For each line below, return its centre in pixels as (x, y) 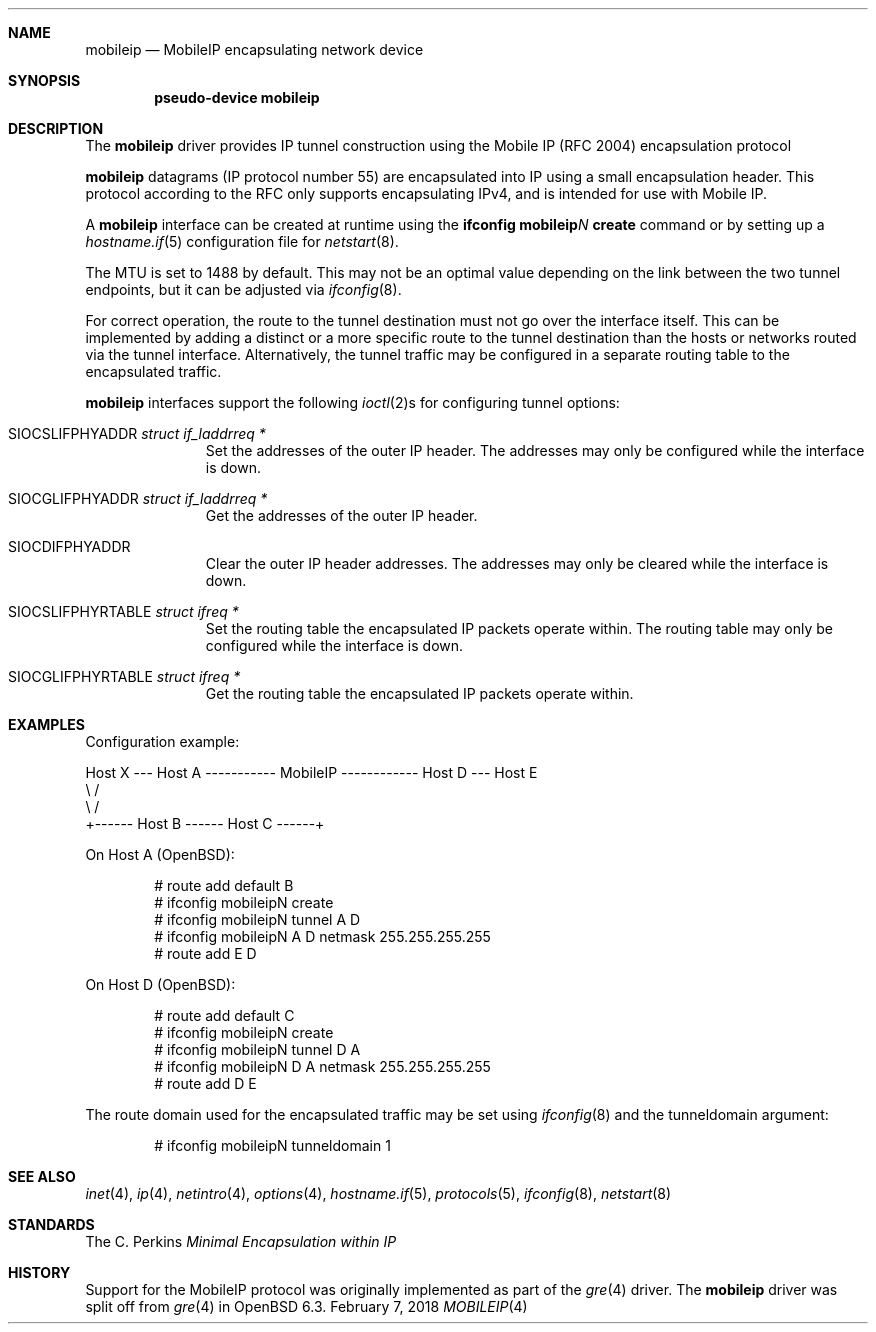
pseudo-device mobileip (237, 97)
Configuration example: (162, 741)
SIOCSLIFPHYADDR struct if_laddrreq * (137, 433)
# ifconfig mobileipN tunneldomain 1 (272, 1145)
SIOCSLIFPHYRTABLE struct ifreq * (123, 611)
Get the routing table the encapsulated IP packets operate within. (419, 693)
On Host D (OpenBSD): (160, 984)
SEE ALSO (42, 1176)
